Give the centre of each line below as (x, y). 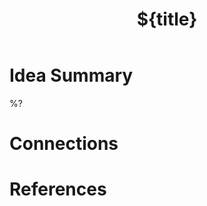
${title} (167, 19)
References (58, 189)
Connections (64, 144)
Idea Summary (71, 75)
